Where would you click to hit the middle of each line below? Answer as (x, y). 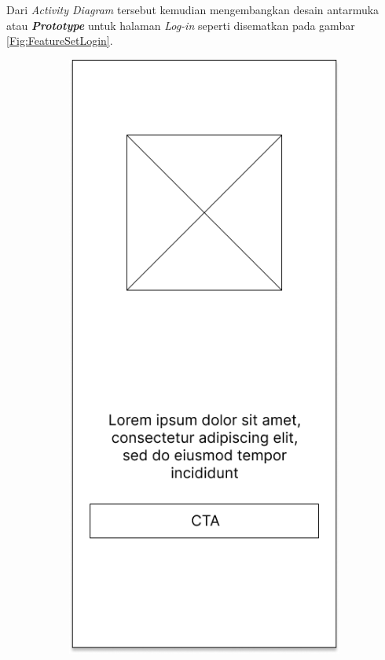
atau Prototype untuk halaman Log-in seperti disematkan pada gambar (181, 25)
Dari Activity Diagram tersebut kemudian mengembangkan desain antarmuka (193, 9)
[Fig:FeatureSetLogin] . (60, 41)
